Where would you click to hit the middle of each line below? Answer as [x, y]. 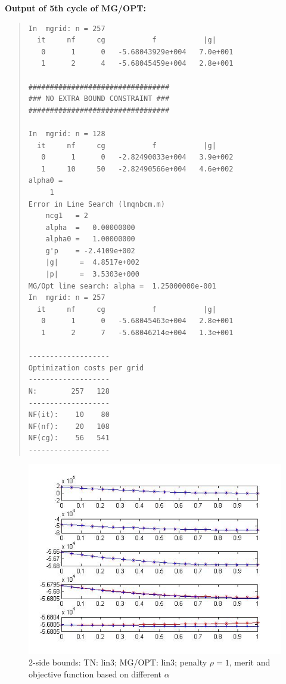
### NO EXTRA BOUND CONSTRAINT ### [99, 99]
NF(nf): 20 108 [69, 426]
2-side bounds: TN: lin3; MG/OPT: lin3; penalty [118, 662]
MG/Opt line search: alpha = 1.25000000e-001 [122, 286]
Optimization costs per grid [86, 368]
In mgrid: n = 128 [67, 134]
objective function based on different [95, 674]
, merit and [250, 662]
